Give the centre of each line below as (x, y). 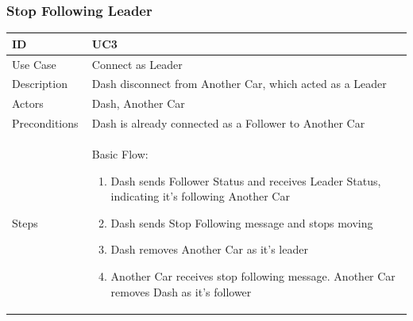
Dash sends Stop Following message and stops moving (242, 222)
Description (40, 84)
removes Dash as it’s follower (181, 291)
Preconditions (45, 123)
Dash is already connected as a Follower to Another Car (228, 123)
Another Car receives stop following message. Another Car (253, 275)
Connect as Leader (137, 64)
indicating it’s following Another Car (200, 196)
